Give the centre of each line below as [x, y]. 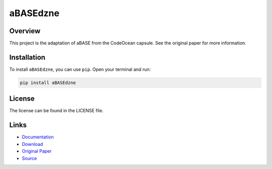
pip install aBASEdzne [48, 82]
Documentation [38, 137]
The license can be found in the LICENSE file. [56, 111]
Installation [27, 57]
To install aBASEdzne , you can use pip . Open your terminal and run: [80, 69]
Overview [25, 31]
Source [29, 158]
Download [32, 144]
